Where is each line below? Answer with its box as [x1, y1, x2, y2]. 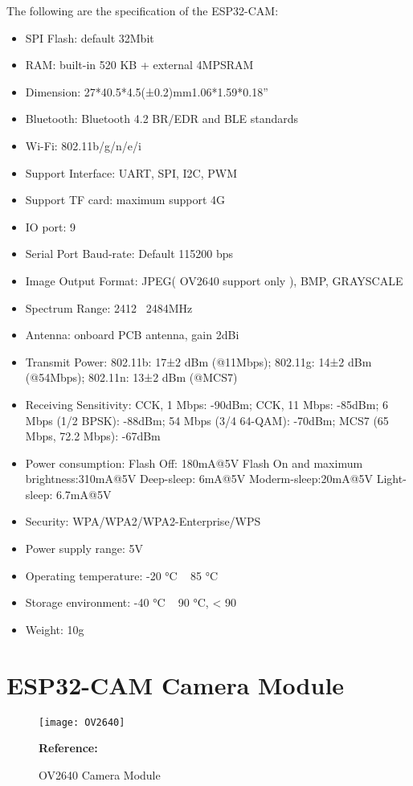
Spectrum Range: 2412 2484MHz [25, 299, 193, 316]
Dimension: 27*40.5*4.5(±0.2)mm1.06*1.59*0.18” [25, 83, 268, 100]
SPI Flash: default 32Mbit [25, 29, 154, 46]
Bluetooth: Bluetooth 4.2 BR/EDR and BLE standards [25, 110, 299, 127]
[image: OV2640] [39, 716, 125, 728]
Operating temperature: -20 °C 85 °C [25, 567, 219, 583]
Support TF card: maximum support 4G [25, 191, 226, 208]
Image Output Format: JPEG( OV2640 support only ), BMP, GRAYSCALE [25, 272, 403, 289]
